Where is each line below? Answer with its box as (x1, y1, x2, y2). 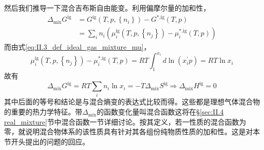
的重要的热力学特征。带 (4, 106, 82, 117)
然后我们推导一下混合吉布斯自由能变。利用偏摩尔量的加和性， (4, 3, 210, 13)
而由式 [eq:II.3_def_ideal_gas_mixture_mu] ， (4, 42, 151, 52)
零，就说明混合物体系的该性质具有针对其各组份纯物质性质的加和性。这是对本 (4, 126, 260, 137)
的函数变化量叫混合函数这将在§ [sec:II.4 (96, 106, 224, 117)
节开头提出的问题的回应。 (4, 136, 89, 146)
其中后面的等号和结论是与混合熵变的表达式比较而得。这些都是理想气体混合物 (4, 96, 260, 107)
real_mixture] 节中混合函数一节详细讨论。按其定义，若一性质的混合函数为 (4, 116, 246, 127)
